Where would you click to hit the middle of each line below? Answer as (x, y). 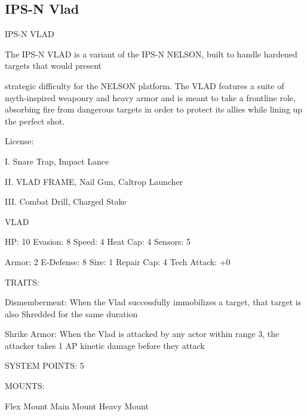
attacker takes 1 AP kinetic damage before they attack (105, 345)
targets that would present (53, 66)
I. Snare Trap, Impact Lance (57, 161)
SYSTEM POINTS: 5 (44, 365)
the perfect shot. (35, 121)
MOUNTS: (25, 386)
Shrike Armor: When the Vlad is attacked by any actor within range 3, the (142, 334)
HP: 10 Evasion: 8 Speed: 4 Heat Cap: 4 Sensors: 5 (98, 242)
